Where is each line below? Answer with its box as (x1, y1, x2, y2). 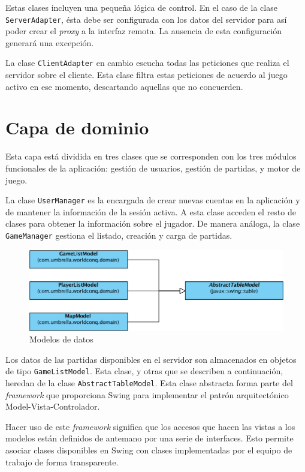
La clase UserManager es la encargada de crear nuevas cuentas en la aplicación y (5, 194, 300, 206)
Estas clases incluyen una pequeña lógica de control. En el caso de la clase (5, 1, 277, 13)
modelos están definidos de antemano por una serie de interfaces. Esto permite (5, 432, 294, 444)
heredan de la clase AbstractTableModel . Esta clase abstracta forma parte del (5, 377, 293, 389)
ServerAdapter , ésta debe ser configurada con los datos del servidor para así (5, 13, 287, 25)
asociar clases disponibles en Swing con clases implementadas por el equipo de (5, 444, 292, 456)
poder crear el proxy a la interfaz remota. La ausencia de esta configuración (5, 25, 282, 37)
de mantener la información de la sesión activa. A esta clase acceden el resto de (5, 205, 296, 218)
